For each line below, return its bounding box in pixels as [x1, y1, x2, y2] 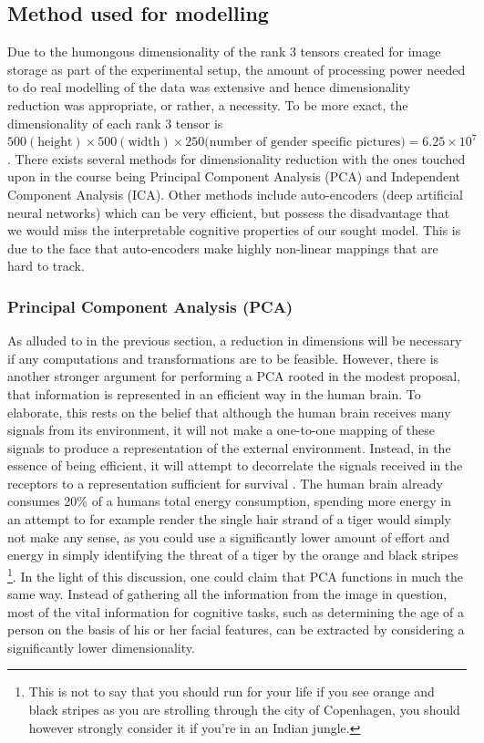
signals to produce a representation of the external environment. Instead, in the [7, 438, 451, 457]
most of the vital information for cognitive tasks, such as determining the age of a [7, 602, 464, 621]
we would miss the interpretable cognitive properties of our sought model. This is [7, 221, 461, 240]
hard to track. [7, 256, 85, 275]
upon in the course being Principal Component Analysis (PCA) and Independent [7, 167, 460, 186]
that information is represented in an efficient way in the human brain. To [7, 384, 421, 403]
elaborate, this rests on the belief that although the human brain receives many [7, 402, 451, 421]
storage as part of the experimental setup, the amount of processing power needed [7, 59, 466, 78]
